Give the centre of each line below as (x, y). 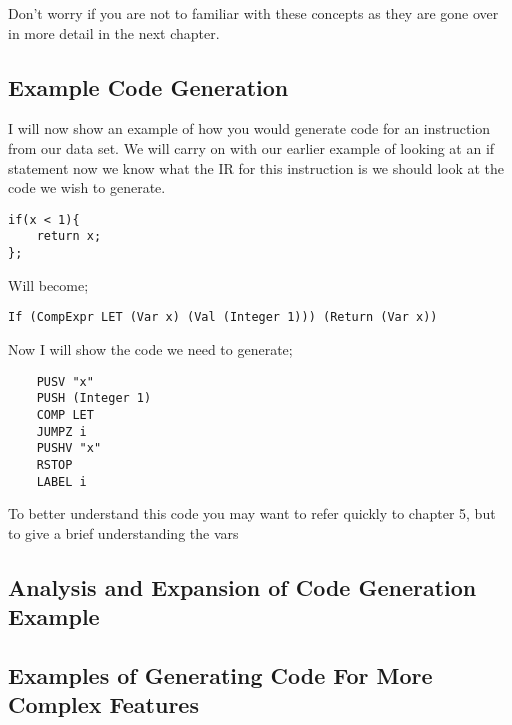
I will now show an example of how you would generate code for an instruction (249, 128)
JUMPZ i (61, 431)
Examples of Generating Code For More (220, 674)
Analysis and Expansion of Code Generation (242, 586)
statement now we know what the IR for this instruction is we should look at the (256, 167)
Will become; (48, 284)
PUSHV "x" (69, 448)
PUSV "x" (65, 381)
